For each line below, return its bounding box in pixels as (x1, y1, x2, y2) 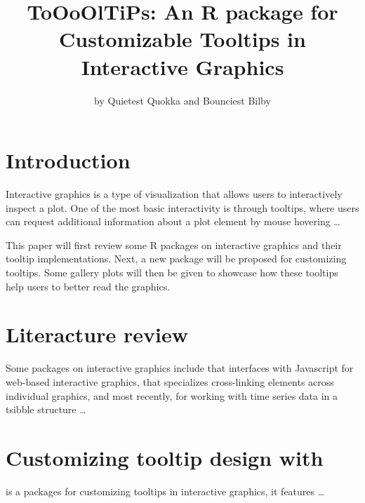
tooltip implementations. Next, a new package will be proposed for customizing (6, 251, 347, 266)
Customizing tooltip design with (6, 443, 324, 471)
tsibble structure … (6, 402, 86, 417)
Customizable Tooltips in (59, 25, 306, 53)
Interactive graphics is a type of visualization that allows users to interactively (6, 187, 343, 201)
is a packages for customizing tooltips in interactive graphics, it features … (6, 483, 325, 498)
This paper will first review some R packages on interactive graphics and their (6, 237, 342, 252)
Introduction (6, 146, 131, 175)
